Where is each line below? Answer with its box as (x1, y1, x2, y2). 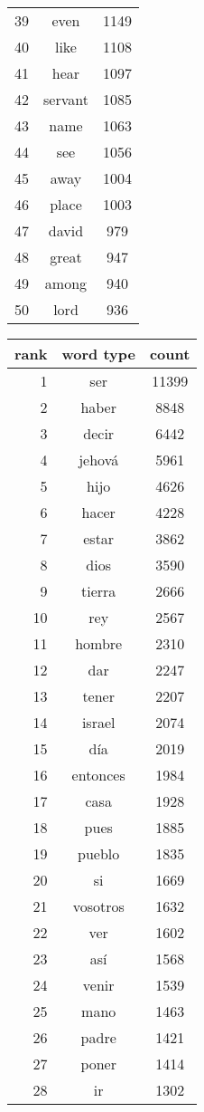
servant (43, 89, 88, 110)
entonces (71, 764, 125, 785)
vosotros (72, 896, 125, 916)
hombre (75, 633, 123, 654)
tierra (81, 580, 116, 601)
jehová (79, 449, 119, 470)
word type (61, 343, 135, 364)
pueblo (78, 843, 120, 864)
